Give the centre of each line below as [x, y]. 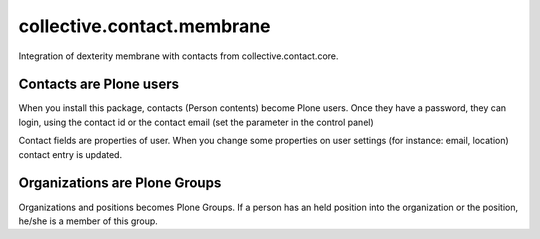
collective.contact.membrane [144, 26]
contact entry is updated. [70, 154]
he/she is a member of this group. [88, 221]
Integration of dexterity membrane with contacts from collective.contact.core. [178, 56]
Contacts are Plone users [99, 84]
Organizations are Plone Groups [120, 183]
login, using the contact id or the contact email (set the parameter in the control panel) [196, 122]
